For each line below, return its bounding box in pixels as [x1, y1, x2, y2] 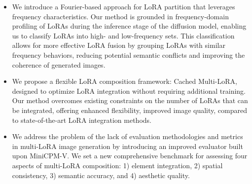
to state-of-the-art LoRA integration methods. [12, 114, 151, 125]
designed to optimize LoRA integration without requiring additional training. [12, 85, 246, 96]
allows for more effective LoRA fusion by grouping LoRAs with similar [12, 40, 225, 50]
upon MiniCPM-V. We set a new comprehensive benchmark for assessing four [12, 150, 248, 161]
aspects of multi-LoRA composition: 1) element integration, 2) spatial [12, 160, 223, 170]
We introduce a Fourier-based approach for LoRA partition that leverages [12, 1, 235, 11]
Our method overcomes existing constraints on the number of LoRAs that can [12, 95, 248, 106]
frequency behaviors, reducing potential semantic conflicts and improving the [12, 49, 245, 60]
